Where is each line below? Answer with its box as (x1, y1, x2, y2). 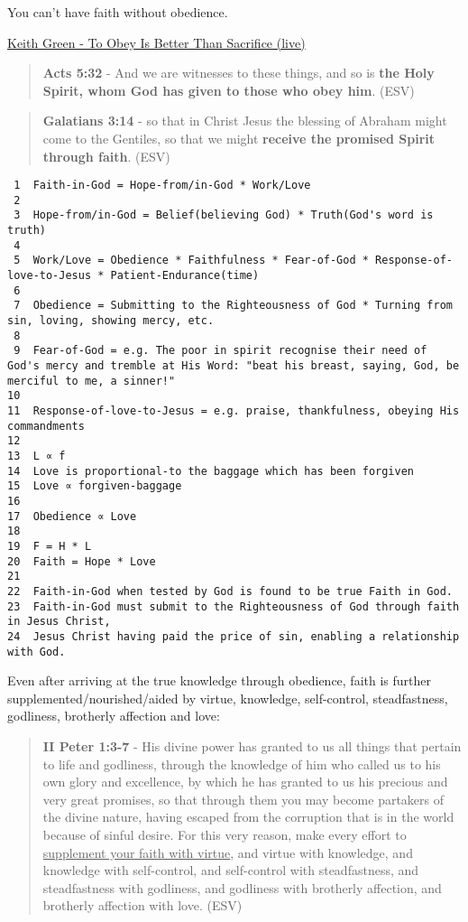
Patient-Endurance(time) (110, 269, 260, 283)
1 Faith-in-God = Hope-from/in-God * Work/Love (14, 179, 311, 192)
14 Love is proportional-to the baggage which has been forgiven (7, 464, 415, 478)
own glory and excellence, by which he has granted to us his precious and (42, 772, 448, 791)
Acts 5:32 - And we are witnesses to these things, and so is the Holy (42, 63, 435, 82)
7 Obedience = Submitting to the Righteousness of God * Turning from (14, 299, 453, 312)
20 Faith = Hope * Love (7, 554, 156, 568)
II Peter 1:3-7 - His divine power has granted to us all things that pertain (42, 736, 462, 755)
